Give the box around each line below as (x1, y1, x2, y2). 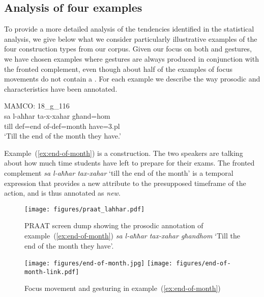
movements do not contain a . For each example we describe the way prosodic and (4, 73, 260, 84)
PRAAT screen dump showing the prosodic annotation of (24, 220, 203, 231)
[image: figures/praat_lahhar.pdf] (24, 205, 145, 213)
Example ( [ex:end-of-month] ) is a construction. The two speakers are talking (4, 147, 243, 158)
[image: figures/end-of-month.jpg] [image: (24, 260, 173, 267)
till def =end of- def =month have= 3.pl (4, 120, 120, 131)
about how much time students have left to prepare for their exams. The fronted (4, 157, 255, 168)
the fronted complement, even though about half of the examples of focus (4, 63, 232, 74)
